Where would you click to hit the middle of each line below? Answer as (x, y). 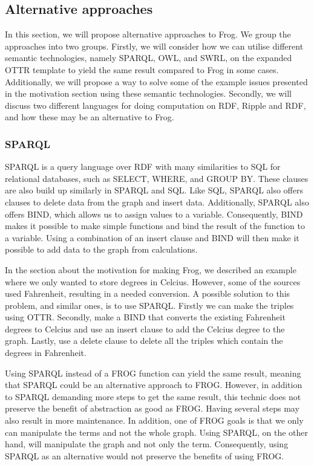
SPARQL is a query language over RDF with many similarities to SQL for (143, 167)
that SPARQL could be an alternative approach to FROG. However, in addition (154, 385)
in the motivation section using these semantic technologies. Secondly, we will (149, 93)
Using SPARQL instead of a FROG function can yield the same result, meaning (153, 373)
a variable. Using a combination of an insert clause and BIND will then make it (152, 237)
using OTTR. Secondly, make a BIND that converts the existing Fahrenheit (145, 317)
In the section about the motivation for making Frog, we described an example (151, 269)
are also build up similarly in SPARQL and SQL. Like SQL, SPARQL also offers (154, 190)
